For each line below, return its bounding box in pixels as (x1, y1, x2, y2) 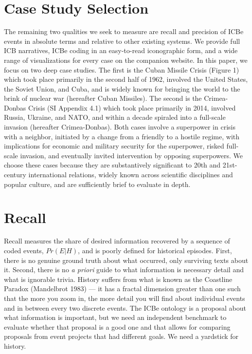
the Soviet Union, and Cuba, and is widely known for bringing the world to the (4, 83, 240, 93)
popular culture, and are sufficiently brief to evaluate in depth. (4, 179, 191, 189)
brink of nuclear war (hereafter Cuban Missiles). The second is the (4, 93, 202, 103)
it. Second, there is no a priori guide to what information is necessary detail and (4, 264, 244, 275)
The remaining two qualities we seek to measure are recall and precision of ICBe (4, 26, 244, 37)
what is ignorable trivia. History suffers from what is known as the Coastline (4, 274, 233, 284)
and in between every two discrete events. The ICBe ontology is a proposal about (4, 302, 246, 313)
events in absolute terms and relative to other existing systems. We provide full (4, 36, 240, 46)
